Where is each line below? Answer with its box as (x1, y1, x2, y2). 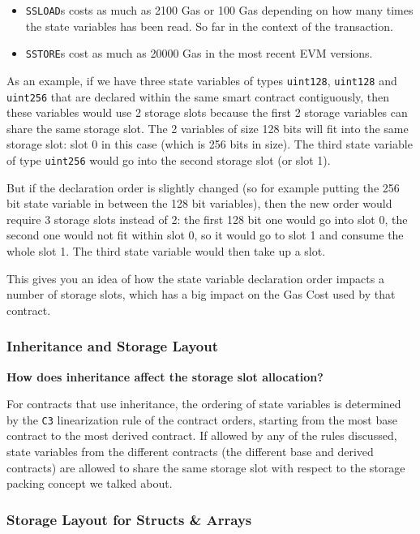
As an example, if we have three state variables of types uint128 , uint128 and (6, 71, 397, 88)
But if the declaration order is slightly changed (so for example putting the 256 (6, 179, 400, 196)
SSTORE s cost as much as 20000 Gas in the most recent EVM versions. (25, 45, 373, 62)
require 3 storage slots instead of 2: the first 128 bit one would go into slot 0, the (6, 210, 408, 227)
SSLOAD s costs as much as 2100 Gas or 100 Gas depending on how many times (25, 2, 414, 18)
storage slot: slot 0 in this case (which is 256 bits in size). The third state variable (6, 136, 413, 153)
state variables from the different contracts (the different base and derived (6, 443, 374, 460)
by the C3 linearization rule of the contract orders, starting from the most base (6, 411, 397, 428)
